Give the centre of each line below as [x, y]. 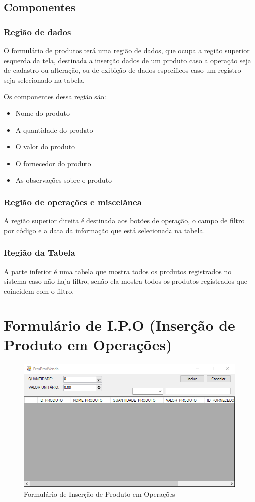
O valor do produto [45, 147]
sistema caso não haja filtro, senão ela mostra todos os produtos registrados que [126, 281]
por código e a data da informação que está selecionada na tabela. [105, 230]
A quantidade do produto [54, 130]
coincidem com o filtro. [39, 290]
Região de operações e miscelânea [73, 202]
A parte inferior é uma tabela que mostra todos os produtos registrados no [118, 271]
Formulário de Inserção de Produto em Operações [100, 494]
